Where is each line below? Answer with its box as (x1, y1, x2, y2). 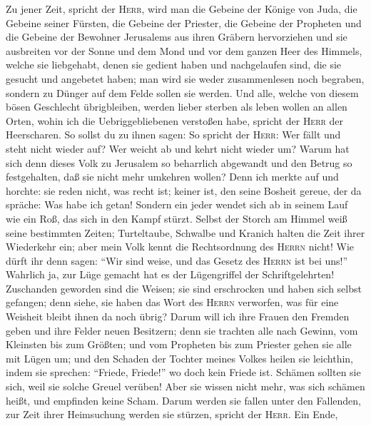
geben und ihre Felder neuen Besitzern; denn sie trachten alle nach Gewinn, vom (6, 323, 358, 338)
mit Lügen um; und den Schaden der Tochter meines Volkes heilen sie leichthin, (6, 350, 353, 365)
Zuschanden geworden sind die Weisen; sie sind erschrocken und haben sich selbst (6, 280, 362, 295)
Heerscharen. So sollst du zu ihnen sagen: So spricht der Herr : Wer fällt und (6, 127, 341, 142)
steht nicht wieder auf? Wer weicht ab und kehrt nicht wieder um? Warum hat (6, 141, 350, 156)
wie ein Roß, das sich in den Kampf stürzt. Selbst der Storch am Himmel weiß (6, 211, 347, 225)
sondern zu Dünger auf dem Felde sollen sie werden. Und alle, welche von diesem (6, 85, 359, 100)
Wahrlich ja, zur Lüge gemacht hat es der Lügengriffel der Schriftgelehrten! (6, 267, 335, 282)
